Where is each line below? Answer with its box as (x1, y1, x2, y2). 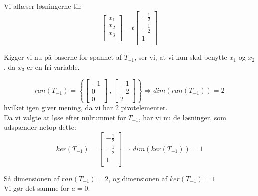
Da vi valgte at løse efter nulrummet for (4, 112, 126, 122)
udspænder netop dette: (4, 122, 76, 132)
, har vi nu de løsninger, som (138, 112, 227, 122)
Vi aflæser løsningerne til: (4, 1, 82, 11)
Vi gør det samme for (4, 183, 69, 193)
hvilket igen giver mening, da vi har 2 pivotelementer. (4, 102, 168, 113)
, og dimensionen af (108, 173, 168, 183)
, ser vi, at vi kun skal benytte (134, 52, 227, 62)
